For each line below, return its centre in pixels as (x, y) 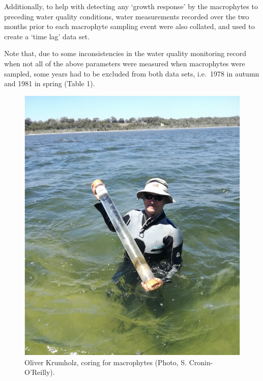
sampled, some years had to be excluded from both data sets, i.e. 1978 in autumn (132, 73)
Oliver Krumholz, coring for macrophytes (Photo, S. (106, 362)
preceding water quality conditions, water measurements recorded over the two (127, 16)
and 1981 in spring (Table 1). (50, 83)
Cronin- (201, 362)
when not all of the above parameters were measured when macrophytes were (125, 63)
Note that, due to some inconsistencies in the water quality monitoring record (125, 53)
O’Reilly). (40, 372)
